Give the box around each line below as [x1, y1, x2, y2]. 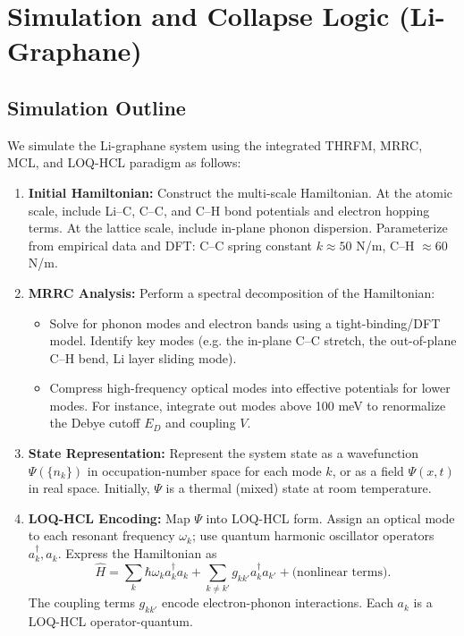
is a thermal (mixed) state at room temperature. [165, 479, 432, 497]
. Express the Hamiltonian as [57, 544, 217, 563]
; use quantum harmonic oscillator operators [191, 526, 434, 545]
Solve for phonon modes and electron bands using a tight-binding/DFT [49, 313, 441, 332]
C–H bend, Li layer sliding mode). [49, 348, 237, 367]
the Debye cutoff [49, 413, 140, 432]
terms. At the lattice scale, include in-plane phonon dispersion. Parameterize [28, 218, 448, 237]
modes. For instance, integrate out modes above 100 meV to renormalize [49, 395, 446, 414]
